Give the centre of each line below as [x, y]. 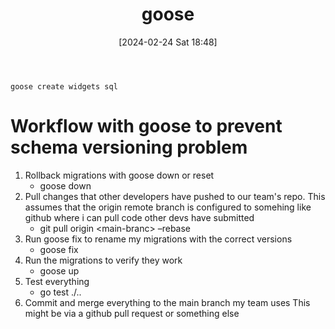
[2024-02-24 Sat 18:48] [168, 42]
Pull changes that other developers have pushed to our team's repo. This [175, 196]
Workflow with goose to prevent [146, 126]
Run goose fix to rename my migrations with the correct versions [158, 239]
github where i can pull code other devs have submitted [139, 217]
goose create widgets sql [64, 86]
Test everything [57, 281]
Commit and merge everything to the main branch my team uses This [167, 302]
